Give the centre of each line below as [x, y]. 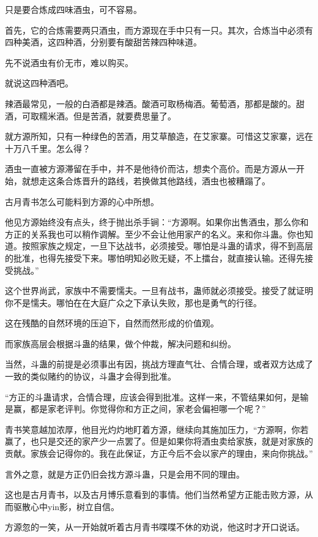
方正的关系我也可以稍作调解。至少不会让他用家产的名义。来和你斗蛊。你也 [155, 234]
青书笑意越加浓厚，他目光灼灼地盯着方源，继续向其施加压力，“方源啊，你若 [157, 429]
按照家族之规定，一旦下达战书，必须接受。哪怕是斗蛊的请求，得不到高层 [167, 246]
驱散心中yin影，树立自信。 [66, 506]
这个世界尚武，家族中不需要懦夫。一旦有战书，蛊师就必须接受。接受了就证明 [159, 291]
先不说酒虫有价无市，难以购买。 [69, 62]
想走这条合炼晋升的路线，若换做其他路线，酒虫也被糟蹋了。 [150, 180]
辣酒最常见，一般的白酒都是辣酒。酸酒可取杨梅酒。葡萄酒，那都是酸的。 [150, 103]
